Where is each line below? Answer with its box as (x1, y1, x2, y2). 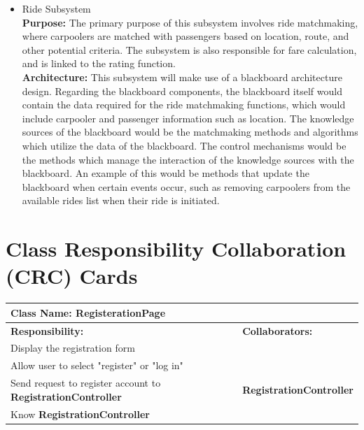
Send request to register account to (10, 375, 161, 390)
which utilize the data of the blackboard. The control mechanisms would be (22, 138, 346, 152)
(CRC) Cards (6, 261, 138, 290)
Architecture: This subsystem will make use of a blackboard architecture (22, 69, 342, 84)
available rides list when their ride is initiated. (22, 193, 220, 208)
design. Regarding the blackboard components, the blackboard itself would (22, 83, 342, 98)
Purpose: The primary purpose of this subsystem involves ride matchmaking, (22, 15, 358, 29)
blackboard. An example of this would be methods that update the (22, 166, 309, 180)
